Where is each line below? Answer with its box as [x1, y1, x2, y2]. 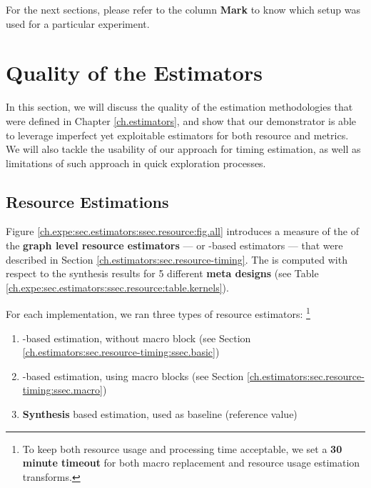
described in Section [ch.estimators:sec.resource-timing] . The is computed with [6, 252, 347, 267]
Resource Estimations [6, 190, 169, 212]
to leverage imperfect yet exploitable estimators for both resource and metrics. [6, 127, 349, 142]
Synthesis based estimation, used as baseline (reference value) [22, 407, 298, 422]
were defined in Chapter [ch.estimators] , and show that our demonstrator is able [6, 113, 357, 128]
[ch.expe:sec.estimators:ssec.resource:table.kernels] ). [6, 279, 229, 294]
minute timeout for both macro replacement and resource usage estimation [22, 455, 360, 470]
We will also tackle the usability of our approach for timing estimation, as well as [6, 141, 361, 156]
